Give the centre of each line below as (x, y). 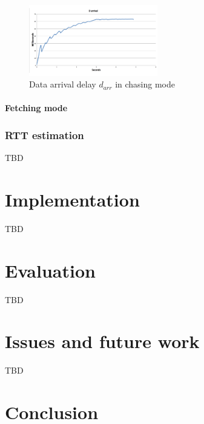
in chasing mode (145, 84)
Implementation (72, 199)
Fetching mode (36, 108)
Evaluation (50, 270)
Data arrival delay (63, 84)
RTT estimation (44, 135)
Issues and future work (102, 341)
